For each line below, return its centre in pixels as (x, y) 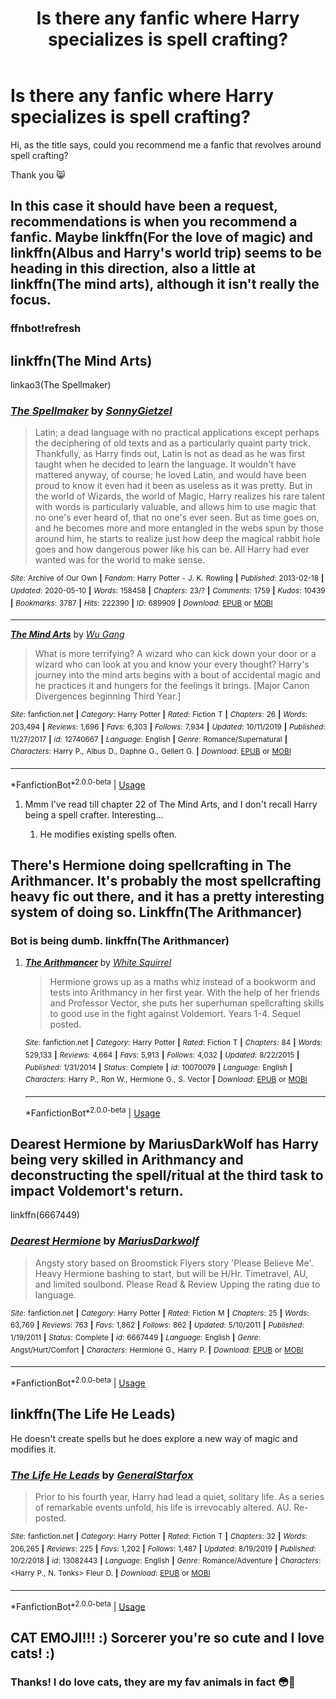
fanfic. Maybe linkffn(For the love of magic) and (162, 237)
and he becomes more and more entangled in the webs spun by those (179, 528)
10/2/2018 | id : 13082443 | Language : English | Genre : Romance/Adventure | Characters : (166, 1561)
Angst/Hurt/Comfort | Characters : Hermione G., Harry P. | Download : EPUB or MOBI (157, 1350)
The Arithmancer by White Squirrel (98, 963)
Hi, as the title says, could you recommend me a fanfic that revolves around (166, 144)
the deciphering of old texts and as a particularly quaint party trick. (172, 443)
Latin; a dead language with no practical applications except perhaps (177, 433)
